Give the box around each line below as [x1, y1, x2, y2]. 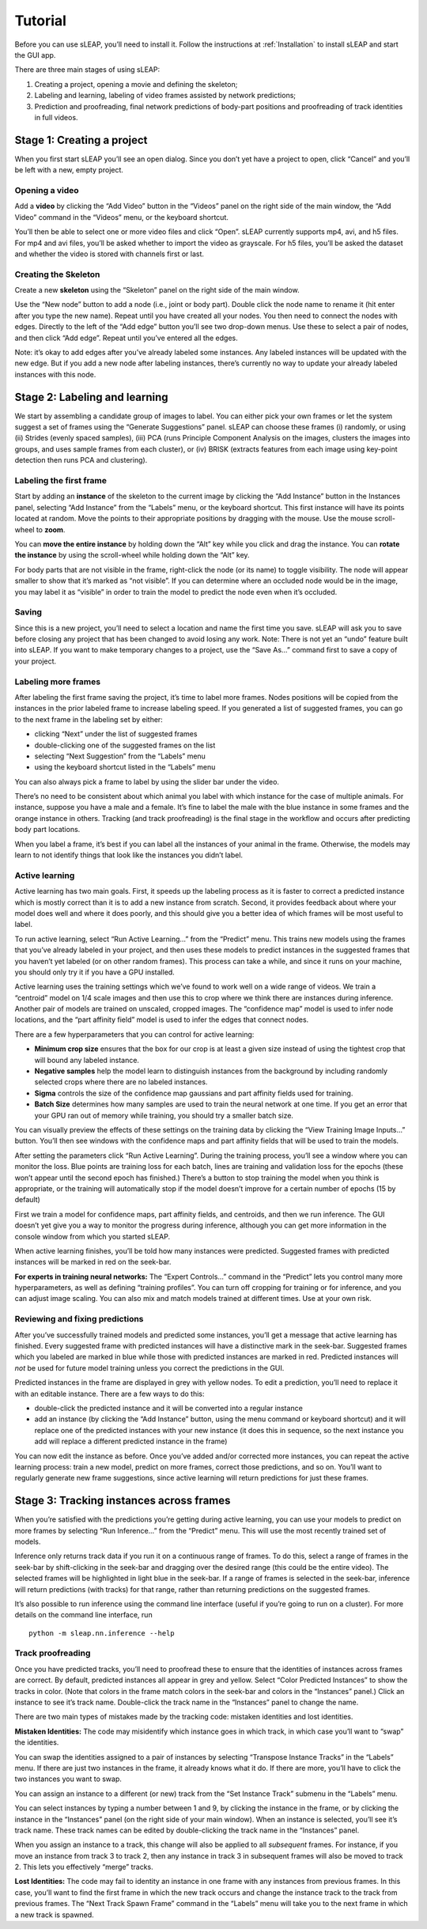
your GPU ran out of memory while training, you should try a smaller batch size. [34, 1110, 294, 1120]
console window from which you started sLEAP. [14, 1231, 170, 1241]
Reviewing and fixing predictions [14, 1314, 144, 1325]
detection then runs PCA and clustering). [14, 456, 148, 465]
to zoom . [36, 524, 66, 534]
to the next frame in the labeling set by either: [14, 714, 164, 724]
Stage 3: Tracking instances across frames [14, 1494, 231, 1507]
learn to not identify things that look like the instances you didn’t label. [14, 850, 244, 860]
